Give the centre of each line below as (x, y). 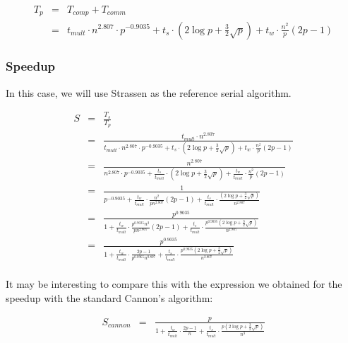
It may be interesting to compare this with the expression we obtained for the (174, 284)
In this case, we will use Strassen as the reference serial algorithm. (149, 92)
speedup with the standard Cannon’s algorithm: (109, 297)
